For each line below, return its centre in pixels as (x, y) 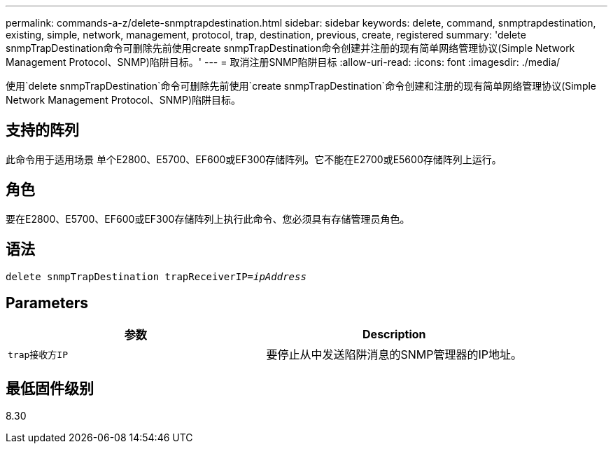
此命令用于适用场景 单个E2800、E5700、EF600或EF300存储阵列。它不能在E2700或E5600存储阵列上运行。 (254, 159)
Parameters (47, 303)
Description (394, 334)
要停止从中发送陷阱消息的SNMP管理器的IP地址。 (394, 355)
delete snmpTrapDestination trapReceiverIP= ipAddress (156, 276)
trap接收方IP (38, 354)
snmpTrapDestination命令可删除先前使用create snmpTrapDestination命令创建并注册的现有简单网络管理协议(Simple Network (290, 48)
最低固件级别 (50, 388)
